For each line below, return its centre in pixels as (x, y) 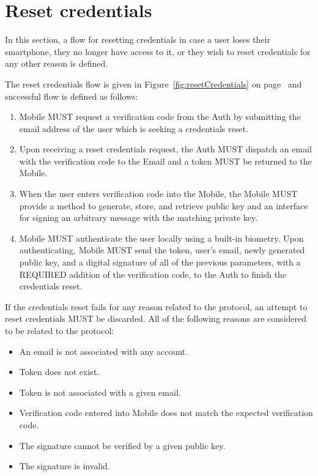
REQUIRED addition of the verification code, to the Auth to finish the (153, 274)
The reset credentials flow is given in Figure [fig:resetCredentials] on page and (153, 84)
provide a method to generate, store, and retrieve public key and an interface (164, 205)
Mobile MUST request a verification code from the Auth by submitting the (160, 117)
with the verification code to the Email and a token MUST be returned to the (165, 161)
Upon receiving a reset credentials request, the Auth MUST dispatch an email (165, 149)
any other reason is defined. (57, 63)
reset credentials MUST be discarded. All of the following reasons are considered (156, 318)
